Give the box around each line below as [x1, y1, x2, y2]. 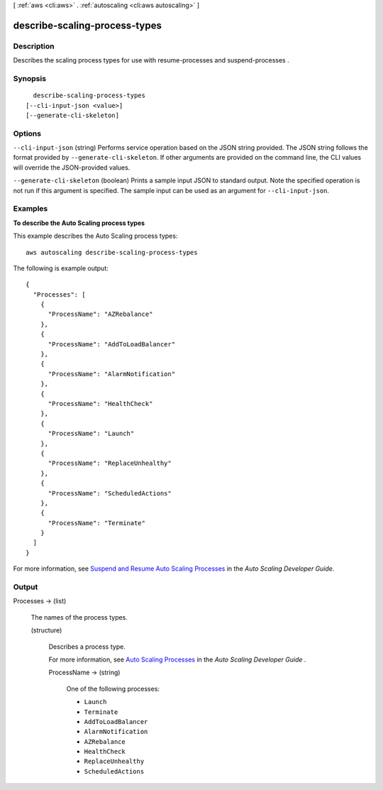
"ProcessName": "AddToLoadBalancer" [48, 340, 176, 348]
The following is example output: [13, 263, 109, 273]
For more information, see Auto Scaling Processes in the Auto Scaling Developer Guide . [48, 655, 306, 664]
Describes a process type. [48, 642, 126, 651]
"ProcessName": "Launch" [48, 429, 135, 438]
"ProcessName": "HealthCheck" [48, 400, 153, 407]
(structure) [30, 626, 62, 635]
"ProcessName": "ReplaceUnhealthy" [48, 459, 172, 468]
